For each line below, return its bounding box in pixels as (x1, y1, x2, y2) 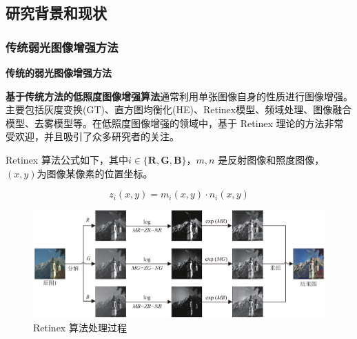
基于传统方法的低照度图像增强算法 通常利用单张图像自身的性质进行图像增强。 (6, 88, 353, 103)
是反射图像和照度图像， (218, 152, 325, 166)
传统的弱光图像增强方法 (6, 66, 112, 79)
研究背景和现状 (6, 2, 107, 23)
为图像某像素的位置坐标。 (37, 166, 153, 180)
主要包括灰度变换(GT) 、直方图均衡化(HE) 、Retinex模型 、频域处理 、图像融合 (6, 102, 352, 117)
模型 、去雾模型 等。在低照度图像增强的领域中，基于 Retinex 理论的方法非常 (6, 115, 344, 130)
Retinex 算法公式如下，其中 (6, 152, 128, 166)
